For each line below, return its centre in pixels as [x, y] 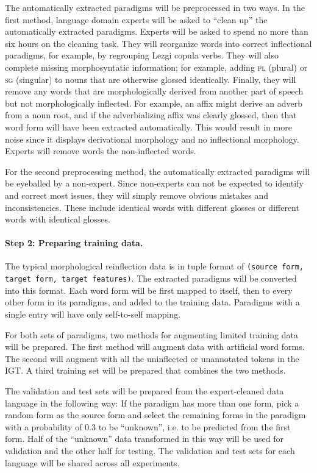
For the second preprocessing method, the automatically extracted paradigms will [158, 171]
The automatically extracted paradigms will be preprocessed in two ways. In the [155, 7]
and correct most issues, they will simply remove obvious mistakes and [137, 195]
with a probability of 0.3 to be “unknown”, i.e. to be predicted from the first [148, 426]
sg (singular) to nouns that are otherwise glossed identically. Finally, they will [151, 79]
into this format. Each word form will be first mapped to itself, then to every [149, 290]
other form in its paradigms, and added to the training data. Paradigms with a [152, 302]
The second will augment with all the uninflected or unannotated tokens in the [152, 358]
